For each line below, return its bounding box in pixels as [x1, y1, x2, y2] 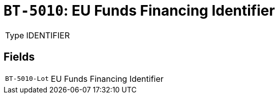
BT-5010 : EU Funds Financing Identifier [4, 2, 275, 19]
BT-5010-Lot [5, 75, 49, 83]
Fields [4, 51, 35, 64]
